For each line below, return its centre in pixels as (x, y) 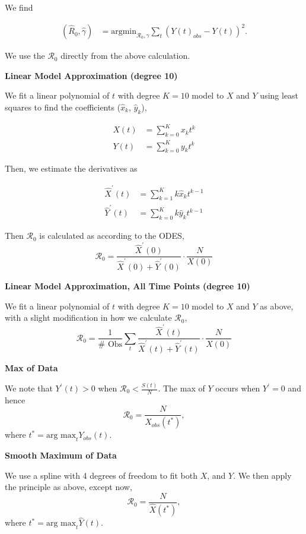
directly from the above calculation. (125, 56)
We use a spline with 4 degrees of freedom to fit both (101, 475)
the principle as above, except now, (68, 487)
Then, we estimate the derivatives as (71, 168)
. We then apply (262, 475)
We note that (29, 388)
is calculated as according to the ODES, (112, 236)
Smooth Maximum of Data (61, 455)
